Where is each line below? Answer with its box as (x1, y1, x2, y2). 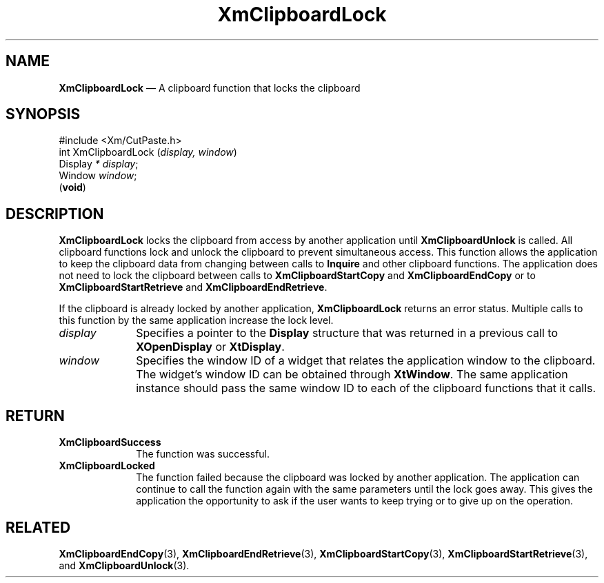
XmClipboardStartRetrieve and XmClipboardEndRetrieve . (59, 281, 328, 294)
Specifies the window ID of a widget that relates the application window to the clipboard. (136, 354, 596, 368)
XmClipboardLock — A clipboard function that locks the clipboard (59, 81, 361, 94)
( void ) (59, 181, 86, 194)
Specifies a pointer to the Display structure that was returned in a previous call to (136, 326, 558, 340)
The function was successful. (136, 448, 270, 460)
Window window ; (59, 170, 137, 182)
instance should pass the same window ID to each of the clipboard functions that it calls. (136, 381, 596, 396)
